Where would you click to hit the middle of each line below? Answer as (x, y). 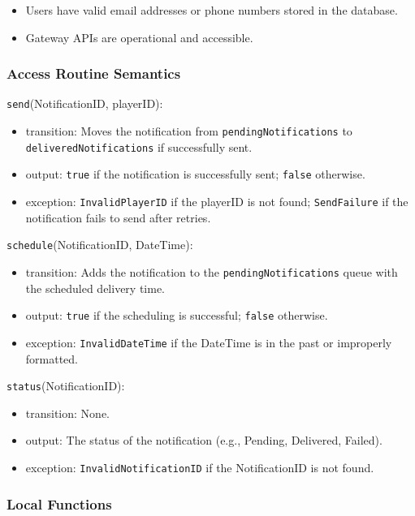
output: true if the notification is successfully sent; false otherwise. (195, 174)
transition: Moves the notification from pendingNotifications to (189, 131)
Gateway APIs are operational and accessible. (139, 37)
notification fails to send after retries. (118, 217)
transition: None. (67, 413)
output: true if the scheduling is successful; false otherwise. (177, 315)
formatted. (52, 358)
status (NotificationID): (66, 386)
